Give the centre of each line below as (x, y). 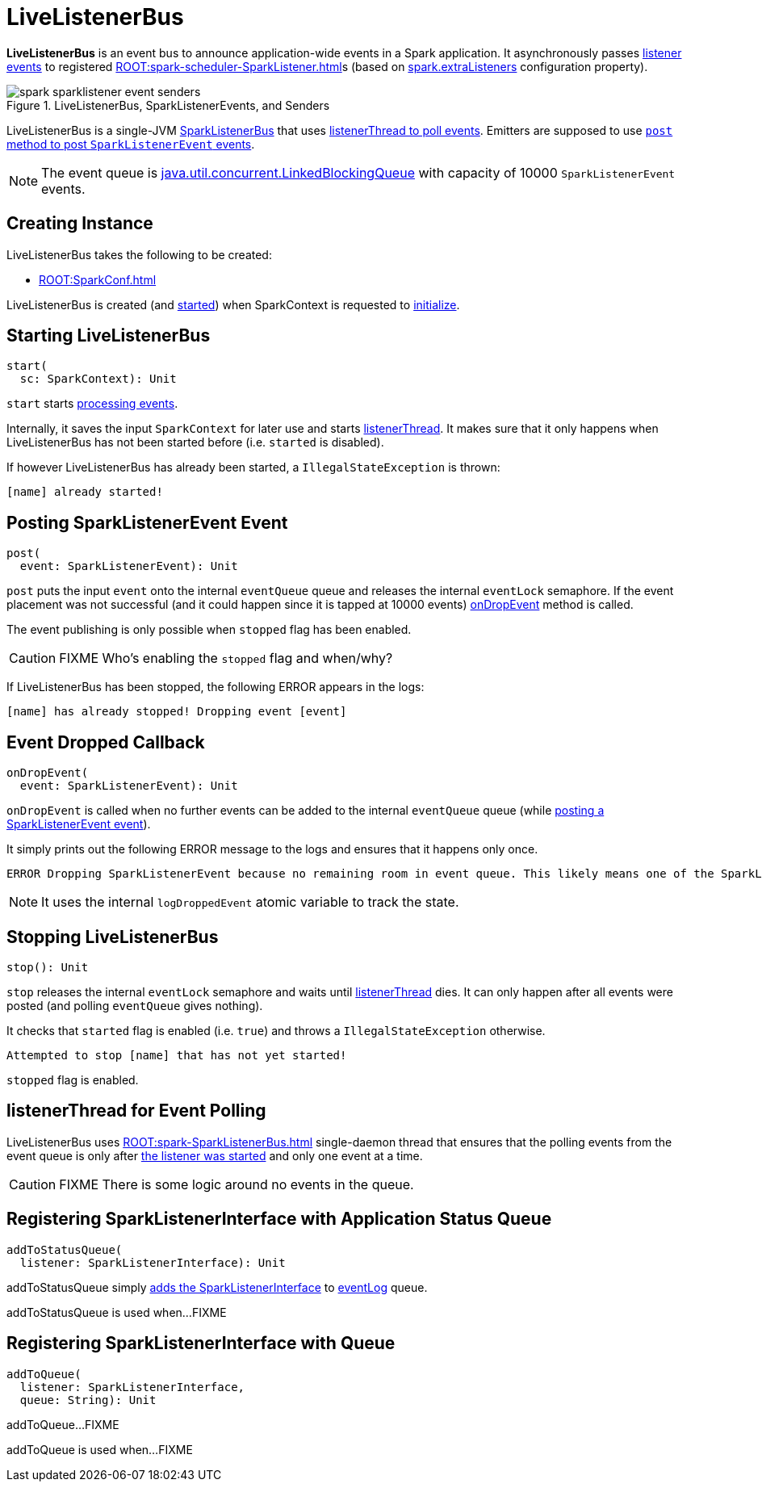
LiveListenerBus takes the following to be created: (139, 254)
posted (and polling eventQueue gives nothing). (135, 1005)
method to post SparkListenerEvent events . (131, 144)
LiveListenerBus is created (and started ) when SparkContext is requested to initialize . (233, 304)
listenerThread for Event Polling (136, 1111)
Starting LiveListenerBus (109, 336)
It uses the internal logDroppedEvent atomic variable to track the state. (250, 902)
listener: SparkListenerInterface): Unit (153, 1262)
